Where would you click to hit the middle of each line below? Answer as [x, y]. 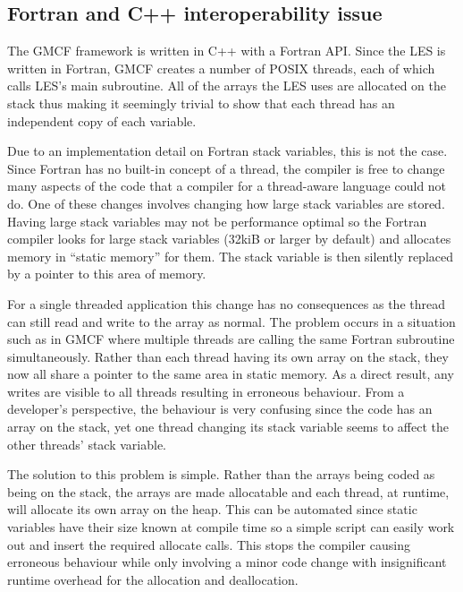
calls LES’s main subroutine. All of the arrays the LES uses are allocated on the [227, 86]
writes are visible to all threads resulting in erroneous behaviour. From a [206, 391]
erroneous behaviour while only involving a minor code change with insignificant [227, 562]
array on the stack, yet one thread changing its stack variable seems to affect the [228, 427]
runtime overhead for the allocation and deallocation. [153, 579]
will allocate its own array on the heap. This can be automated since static [212, 509]
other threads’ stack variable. [87, 444]
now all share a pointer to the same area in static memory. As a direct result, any [231, 374]
